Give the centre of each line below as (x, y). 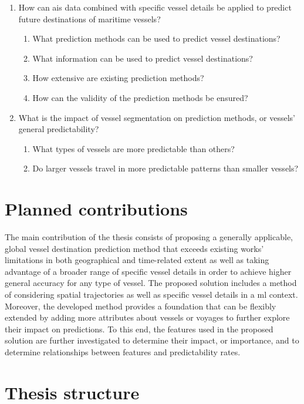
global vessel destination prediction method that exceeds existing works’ (134, 248)
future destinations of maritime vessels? (89, 18)
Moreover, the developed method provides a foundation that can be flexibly (141, 306)
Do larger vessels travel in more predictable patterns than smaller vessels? (165, 168)
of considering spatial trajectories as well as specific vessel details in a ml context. (151, 294)
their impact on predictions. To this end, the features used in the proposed (139, 329)
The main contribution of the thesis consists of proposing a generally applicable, (149, 237)
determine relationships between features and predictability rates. (123, 352)
